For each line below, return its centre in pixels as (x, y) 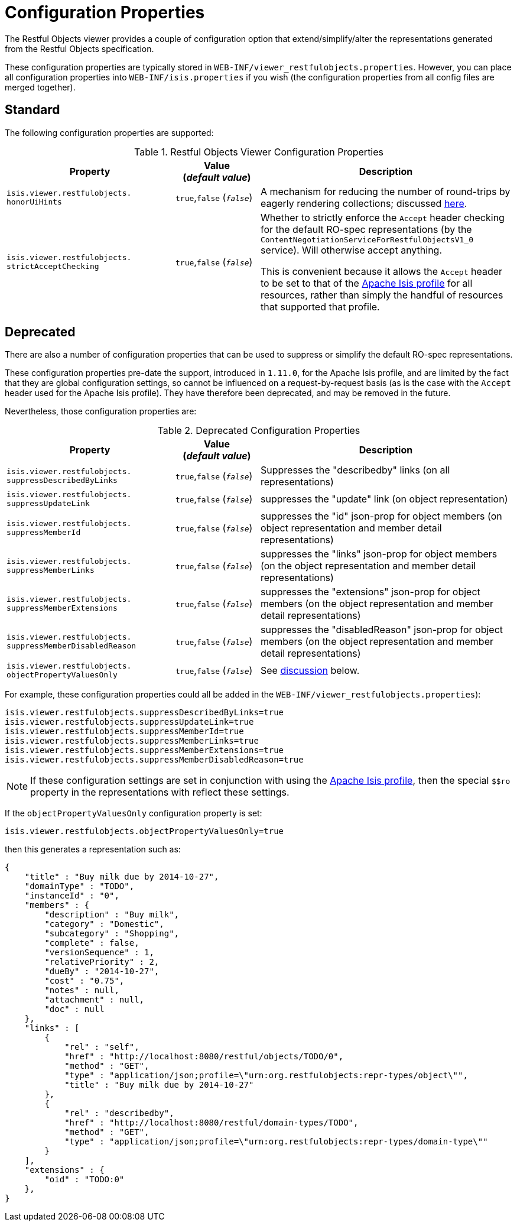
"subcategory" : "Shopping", (112, 934)
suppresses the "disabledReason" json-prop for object (382, 630)
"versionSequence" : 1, (99, 953)
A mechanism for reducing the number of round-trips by (385, 191)
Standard (32, 110)
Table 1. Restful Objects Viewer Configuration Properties (259, 152)
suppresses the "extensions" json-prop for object (370, 592)
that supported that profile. (320, 306)
